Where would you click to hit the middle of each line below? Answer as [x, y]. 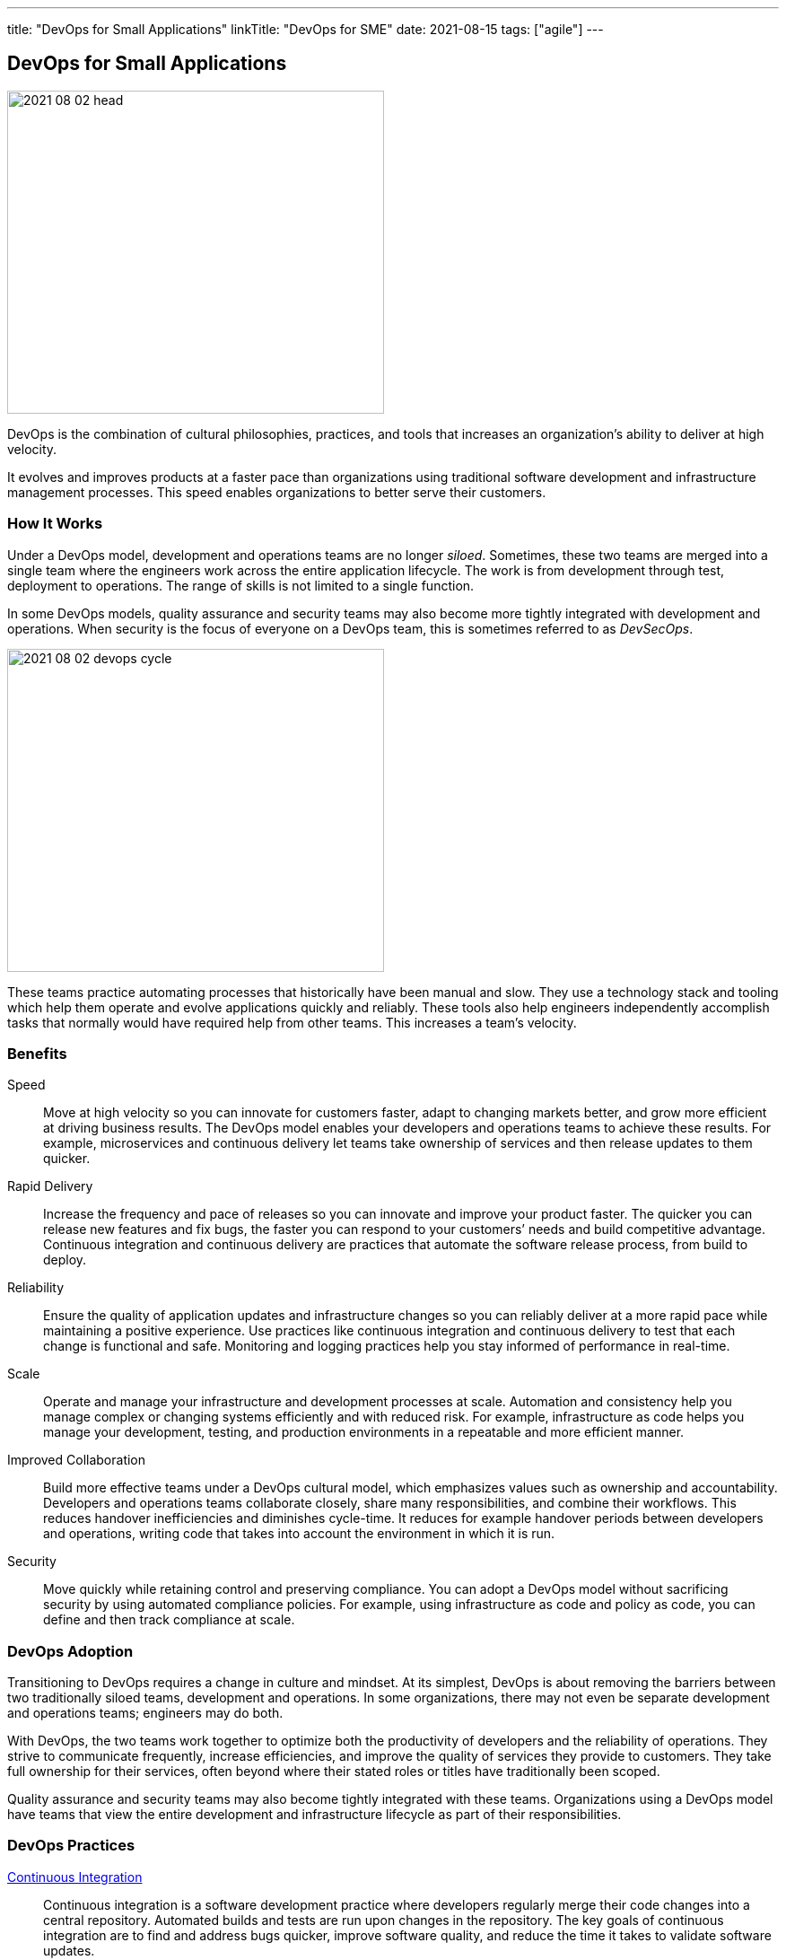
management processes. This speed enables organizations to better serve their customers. [277, 492]
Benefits [37, 1053]
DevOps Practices [71, 1846]
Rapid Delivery [50, 1186]
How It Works [55, 524]
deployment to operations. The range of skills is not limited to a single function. [241, 585]
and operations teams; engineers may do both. [145, 1713]
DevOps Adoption [70, 1651]
